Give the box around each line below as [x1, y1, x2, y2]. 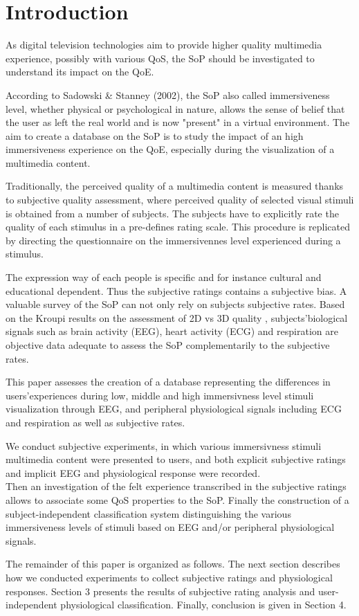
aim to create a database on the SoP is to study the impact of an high [6, 128, 304, 143]
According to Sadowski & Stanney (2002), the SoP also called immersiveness [6, 87, 330, 102]
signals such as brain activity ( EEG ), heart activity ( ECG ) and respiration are [6, 324, 338, 338]
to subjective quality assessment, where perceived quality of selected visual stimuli [6, 192, 354, 207]
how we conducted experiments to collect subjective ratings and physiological [6, 570, 333, 584]
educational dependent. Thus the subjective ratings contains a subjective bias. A [6, 283, 347, 298]
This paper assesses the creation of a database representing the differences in [6, 374, 331, 389]
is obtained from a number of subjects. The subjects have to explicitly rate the [6, 206, 339, 220]
